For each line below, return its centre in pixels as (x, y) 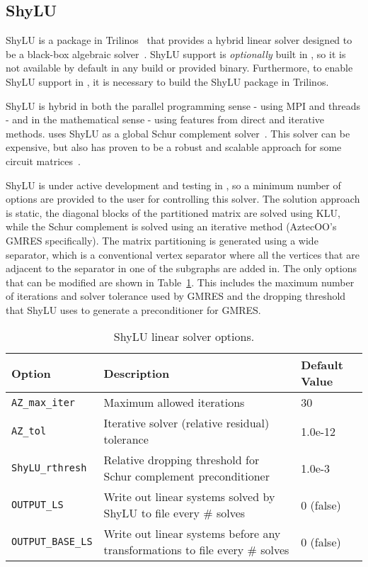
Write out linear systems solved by (189, 497)
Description (137, 373)
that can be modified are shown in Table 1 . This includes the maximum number (180, 282)
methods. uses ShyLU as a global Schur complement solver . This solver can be (178, 133)
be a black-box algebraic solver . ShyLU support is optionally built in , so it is (176, 54)
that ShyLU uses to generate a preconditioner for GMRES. (133, 309)
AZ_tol (29, 431)
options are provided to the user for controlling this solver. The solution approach (183, 199)
